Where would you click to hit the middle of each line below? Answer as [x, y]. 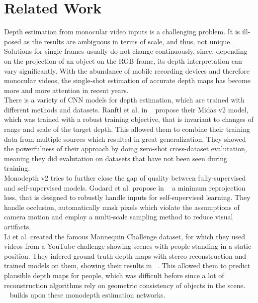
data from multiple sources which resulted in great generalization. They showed [125, 139]
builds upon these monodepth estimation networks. [87, 295]
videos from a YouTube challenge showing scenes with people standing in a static [128, 246]
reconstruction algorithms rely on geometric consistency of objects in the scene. [125, 285]
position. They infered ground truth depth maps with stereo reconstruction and [125, 255]
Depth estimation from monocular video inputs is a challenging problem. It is [122, 32]
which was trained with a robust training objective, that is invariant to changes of [129, 119]
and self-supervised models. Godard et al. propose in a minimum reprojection [125, 187]
